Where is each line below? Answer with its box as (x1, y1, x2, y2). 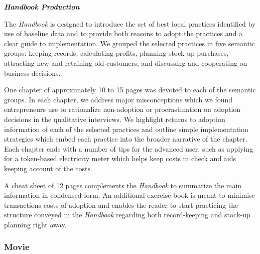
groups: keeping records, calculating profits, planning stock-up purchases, (4, 48, 229, 58)
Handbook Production (4, 2, 80, 12)
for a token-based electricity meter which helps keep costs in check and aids (4, 153, 236, 164)
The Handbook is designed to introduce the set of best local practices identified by (4, 18, 256, 29)
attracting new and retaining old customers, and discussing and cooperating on (4, 57, 247, 68)
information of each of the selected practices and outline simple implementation (4, 123, 248, 134)
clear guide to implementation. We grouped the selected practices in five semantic (4, 38, 255, 48)
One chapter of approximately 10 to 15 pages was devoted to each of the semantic (4, 84, 256, 95)
